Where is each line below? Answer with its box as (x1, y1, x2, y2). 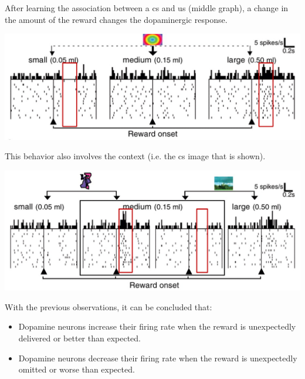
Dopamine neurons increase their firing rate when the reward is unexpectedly (18, 320, 296, 333)
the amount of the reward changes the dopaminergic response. (5, 13, 228, 25)
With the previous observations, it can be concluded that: (5, 300, 212, 313)
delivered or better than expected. (18, 332, 141, 344)
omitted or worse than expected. (18, 363, 135, 375)
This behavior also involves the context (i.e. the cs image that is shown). (5, 150, 266, 162)
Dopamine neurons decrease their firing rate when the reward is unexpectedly (18, 351, 297, 364)
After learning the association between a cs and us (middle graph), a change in (5, 2, 289, 14)
